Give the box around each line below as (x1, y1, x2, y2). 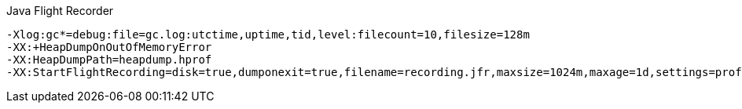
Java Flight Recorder (6, 4, 114, 17)
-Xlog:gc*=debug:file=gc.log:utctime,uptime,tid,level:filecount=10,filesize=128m (6, 28, 530, 41)
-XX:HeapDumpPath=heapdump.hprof (6, 53, 212, 66)
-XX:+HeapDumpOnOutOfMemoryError (6, 41, 212, 53)
